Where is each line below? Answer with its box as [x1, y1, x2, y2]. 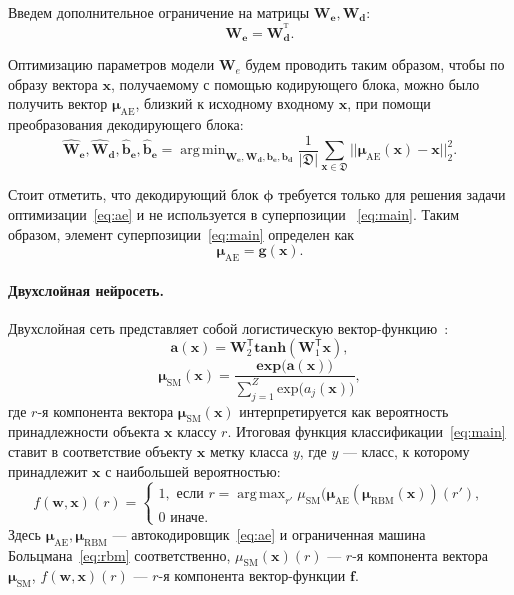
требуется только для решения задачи [278, 184, 506, 205]
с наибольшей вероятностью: [105, 460, 281, 481]
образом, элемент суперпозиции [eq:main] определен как [8, 223, 355, 244]
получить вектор [8, 93, 108, 114]
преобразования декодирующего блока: [8, 114, 244, 135]
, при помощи [347, 93, 431, 114]
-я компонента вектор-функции [158, 565, 346, 586]
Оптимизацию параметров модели [8, 54, 215, 75]
